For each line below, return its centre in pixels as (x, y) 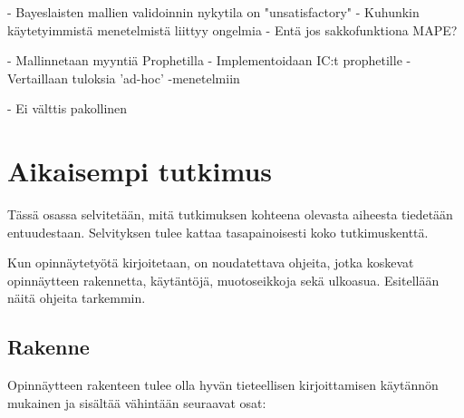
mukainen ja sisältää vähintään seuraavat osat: (137, 402)
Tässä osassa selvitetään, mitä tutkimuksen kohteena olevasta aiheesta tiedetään (230, 214)
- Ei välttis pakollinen (68, 108)
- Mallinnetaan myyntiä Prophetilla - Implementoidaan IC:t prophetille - (209, 60)
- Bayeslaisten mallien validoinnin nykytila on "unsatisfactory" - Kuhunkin (213, 12)
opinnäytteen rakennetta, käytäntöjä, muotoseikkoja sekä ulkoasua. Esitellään (223, 280)
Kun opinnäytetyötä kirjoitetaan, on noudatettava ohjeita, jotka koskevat (211, 262)
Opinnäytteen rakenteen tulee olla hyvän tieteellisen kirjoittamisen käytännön (223, 385)
